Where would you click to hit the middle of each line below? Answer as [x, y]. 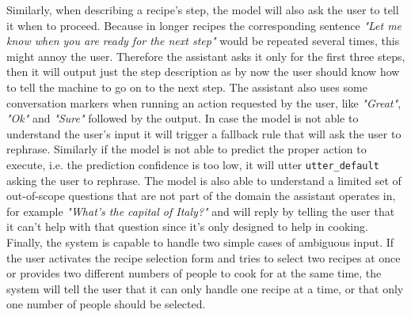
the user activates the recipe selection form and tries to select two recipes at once [204, 257]
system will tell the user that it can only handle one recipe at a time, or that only [205, 288]
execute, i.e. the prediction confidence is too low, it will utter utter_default [193, 164]
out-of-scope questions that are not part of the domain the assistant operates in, [201, 196]
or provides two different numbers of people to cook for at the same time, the [194, 273]
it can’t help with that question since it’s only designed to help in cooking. [187, 226]
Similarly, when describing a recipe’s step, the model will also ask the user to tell [203, 9]
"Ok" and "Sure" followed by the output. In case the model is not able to [183, 118]
